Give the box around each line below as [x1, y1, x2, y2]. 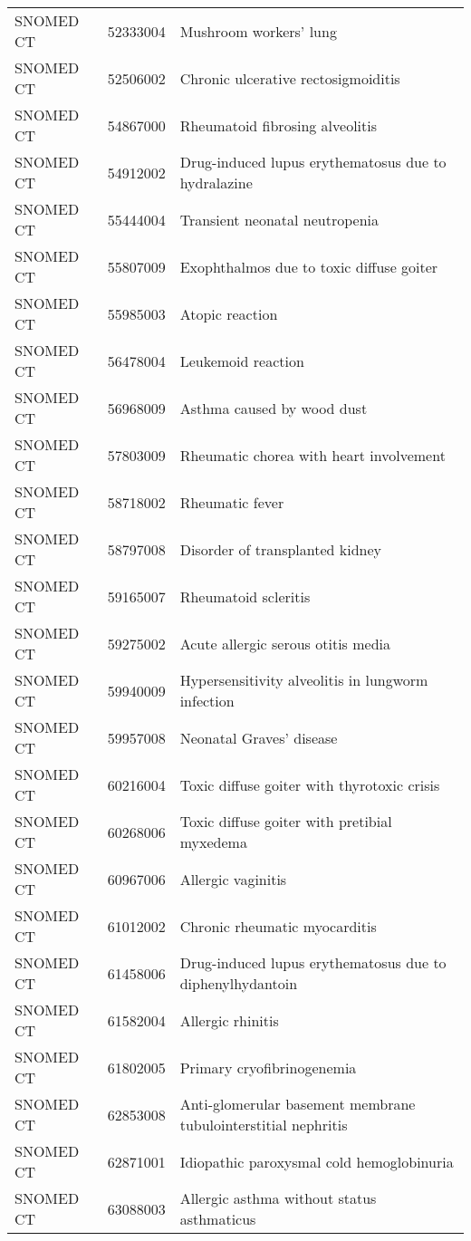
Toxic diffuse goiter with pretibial [179, 811, 392, 832]
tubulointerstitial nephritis [179, 1114, 348, 1135]
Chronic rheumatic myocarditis [179, 915, 377, 937]
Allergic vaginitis [179, 868, 287, 890]
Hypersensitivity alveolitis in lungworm [179, 669, 428, 690]
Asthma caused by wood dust [179, 397, 368, 418]
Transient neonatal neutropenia [179, 208, 380, 230]
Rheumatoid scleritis [179, 585, 311, 607]
